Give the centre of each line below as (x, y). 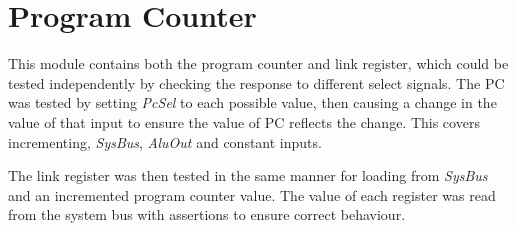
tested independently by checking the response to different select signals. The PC (256, 82)
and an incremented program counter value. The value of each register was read (252, 194)
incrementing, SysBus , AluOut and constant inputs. (165, 141)
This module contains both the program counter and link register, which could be (258, 63)
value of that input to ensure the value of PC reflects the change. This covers (244, 121)
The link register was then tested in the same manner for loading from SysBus (248, 175)
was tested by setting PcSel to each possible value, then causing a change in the (252, 102)
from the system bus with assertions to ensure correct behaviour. (207, 214)
